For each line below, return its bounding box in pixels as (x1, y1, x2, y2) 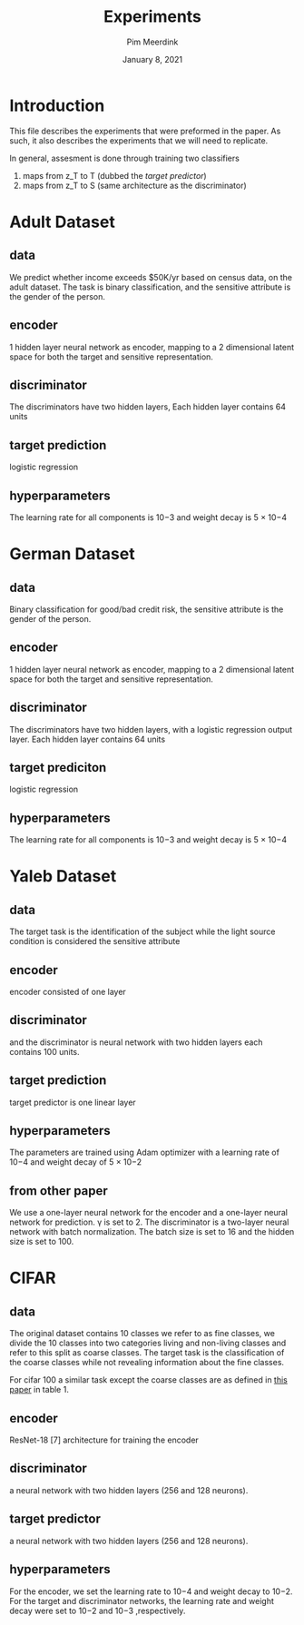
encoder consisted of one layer (9, 987, 127, 997)
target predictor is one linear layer (9, 1097, 136, 1108)
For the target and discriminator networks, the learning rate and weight (9, 1595, 275, 1606)
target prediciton (9, 760, 107, 775)
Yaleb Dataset (9, 866, 117, 887)
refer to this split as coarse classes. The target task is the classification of (9, 1347, 285, 1358)
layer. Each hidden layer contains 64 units (9, 734, 166, 744)
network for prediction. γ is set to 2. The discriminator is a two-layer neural (9, 1216, 289, 1227)
